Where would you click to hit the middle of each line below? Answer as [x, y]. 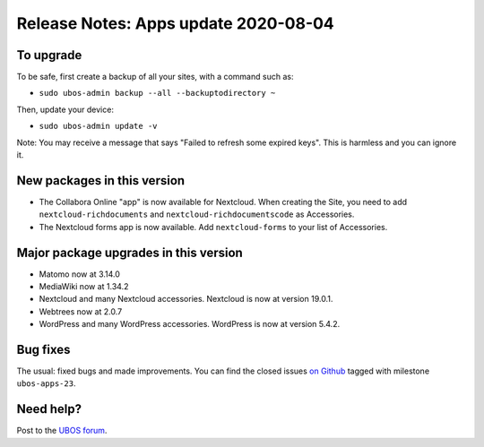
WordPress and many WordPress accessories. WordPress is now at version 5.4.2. [190, 324]
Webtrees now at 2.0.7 [81, 311]
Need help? [49, 409]
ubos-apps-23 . [46, 383]
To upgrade [49, 55]
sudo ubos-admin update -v [98, 126]
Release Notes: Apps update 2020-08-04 [176, 23]
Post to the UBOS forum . [62, 431]
